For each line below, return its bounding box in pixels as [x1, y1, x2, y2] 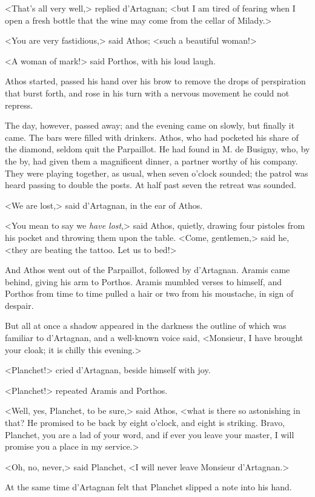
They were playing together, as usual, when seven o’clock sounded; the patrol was [5, 166, 308, 179]
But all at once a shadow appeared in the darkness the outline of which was [5, 319, 287, 332]
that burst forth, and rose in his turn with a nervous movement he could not [5, 86, 290, 99]
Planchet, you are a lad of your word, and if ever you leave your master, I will [5, 428, 294, 441]
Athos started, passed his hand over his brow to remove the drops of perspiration [5, 75, 306, 87]
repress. [5, 98, 33, 111]
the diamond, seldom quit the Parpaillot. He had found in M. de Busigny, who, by [5, 143, 310, 155]
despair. [5, 299, 34, 311]
